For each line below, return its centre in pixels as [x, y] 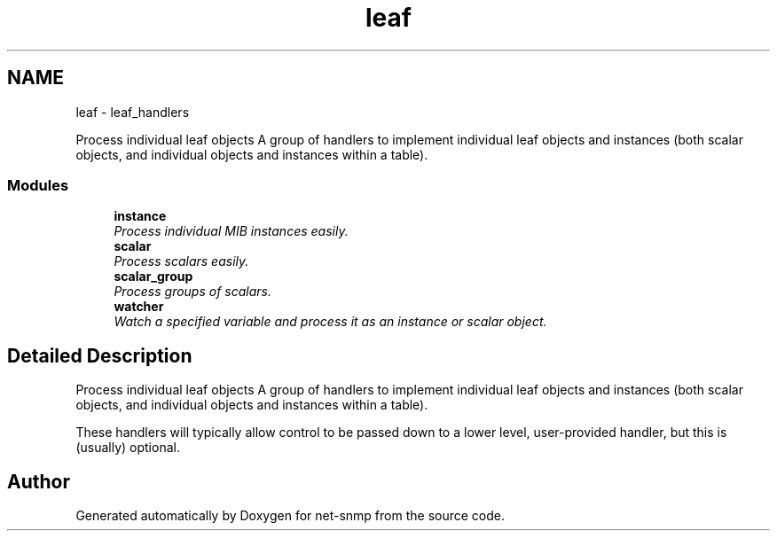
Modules [38, 185]
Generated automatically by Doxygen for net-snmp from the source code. [290, 516]
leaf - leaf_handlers [133, 112]
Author [39, 481]
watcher [139, 307]
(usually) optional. [128, 448]
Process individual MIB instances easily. [231, 231]
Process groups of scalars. [192, 292]
